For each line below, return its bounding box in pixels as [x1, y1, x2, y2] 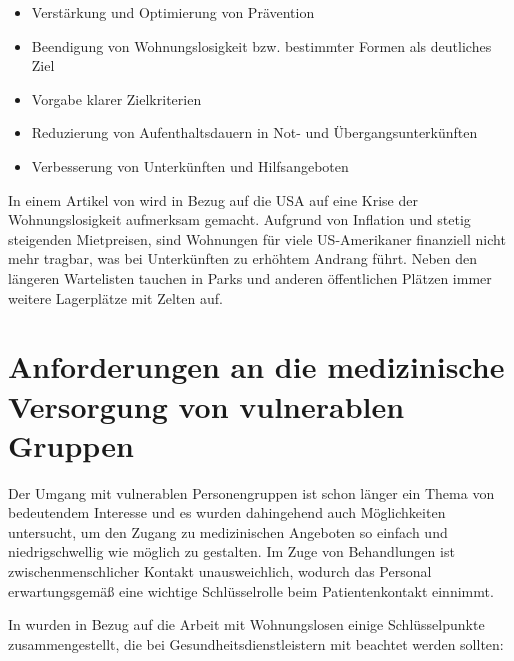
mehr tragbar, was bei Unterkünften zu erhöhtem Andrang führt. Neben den [8, 248, 478, 269]
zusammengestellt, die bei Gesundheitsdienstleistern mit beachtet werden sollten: [8, 633, 504, 654]
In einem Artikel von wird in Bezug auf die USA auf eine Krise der [8, 189, 418, 210]
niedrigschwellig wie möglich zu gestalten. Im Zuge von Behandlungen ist [8, 541, 455, 562]
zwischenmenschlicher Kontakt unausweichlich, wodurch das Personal [8, 561, 432, 581]
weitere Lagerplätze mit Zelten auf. [8, 287, 223, 308]
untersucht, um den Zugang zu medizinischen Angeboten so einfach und [8, 521, 448, 542]
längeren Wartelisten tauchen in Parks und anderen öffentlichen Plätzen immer [8, 267, 492, 288]
